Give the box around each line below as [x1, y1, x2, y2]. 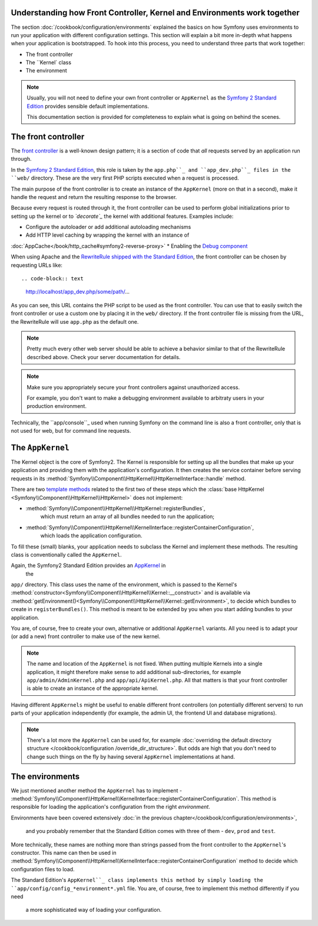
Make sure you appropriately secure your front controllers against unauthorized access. [26, 383, 240, 391]
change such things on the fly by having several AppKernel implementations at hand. [26, 753, 236, 760]
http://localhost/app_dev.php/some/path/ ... [25, 288, 130, 296]
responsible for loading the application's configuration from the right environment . [11, 804, 210, 811]
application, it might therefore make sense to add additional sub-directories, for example [26, 668, 241, 675]
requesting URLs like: [11, 261, 63, 268]
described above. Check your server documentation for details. [26, 353, 181, 360]
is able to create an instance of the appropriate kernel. [26, 685, 158, 692]
